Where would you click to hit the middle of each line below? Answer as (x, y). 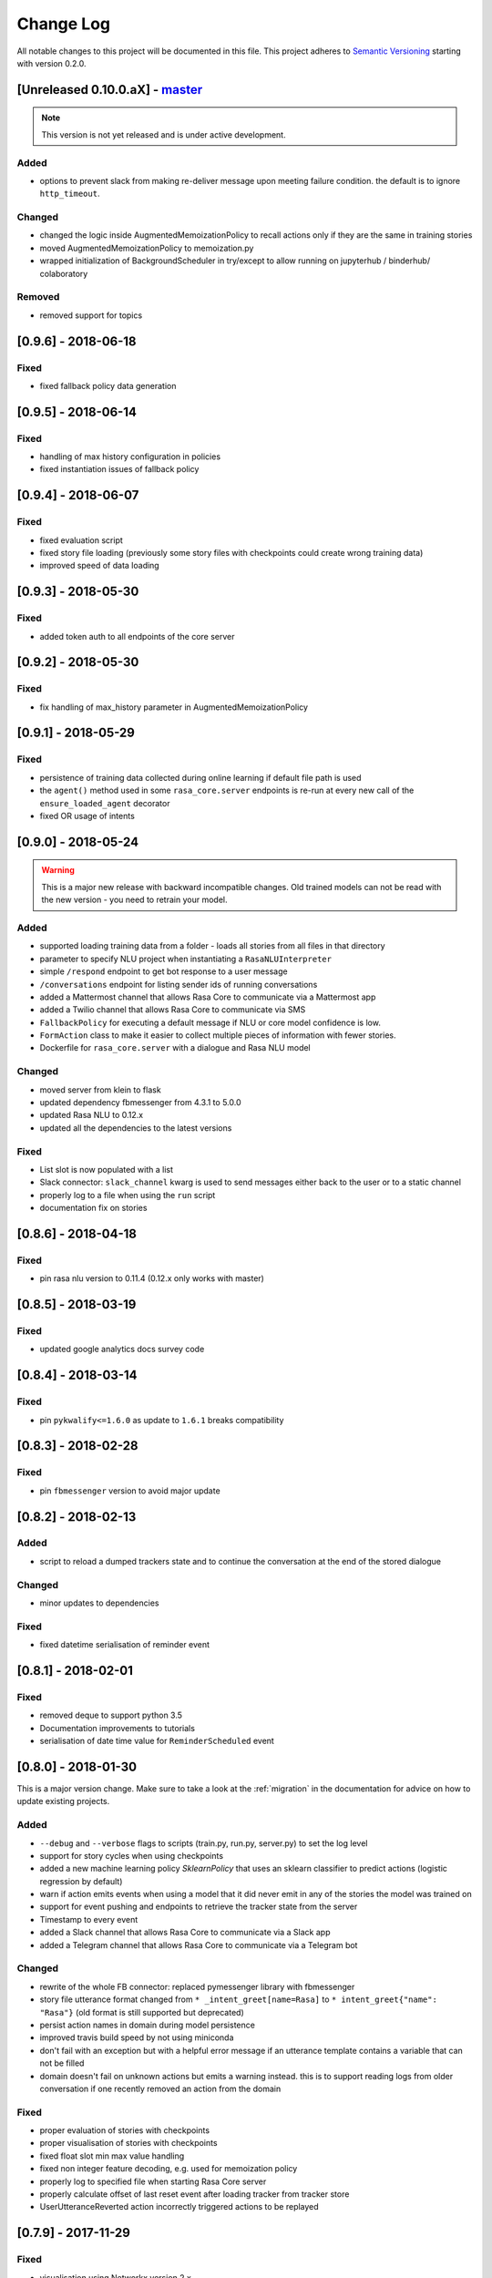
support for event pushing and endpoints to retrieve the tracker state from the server (199, 1907)
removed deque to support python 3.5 (111, 1715)
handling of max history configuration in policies (130, 457)
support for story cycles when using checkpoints (131, 1855)
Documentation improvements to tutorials (118, 1728)
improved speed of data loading (99, 566)
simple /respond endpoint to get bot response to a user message (164, 971)
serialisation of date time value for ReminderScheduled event (157, 1741)
